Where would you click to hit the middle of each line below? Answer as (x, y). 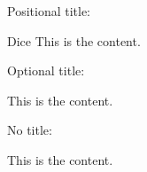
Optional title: (46, 70)
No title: (30, 130)
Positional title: (49, 11)
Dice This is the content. (74, 40)
